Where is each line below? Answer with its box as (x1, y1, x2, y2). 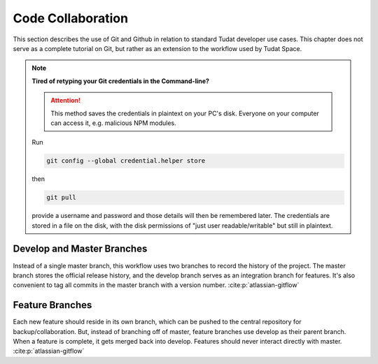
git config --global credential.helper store (46, 157, 206, 165)
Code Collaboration (13, 10, 129, 26)
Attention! (50, 96, 81, 105)
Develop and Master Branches (13, 243, 148, 255)
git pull (46, 194, 77, 202)
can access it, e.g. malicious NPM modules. (50, 119, 176, 127)
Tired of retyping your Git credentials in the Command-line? (31, 77, 210, 85)
